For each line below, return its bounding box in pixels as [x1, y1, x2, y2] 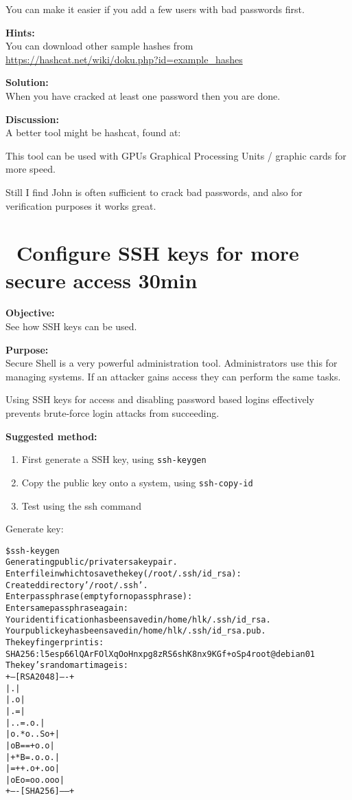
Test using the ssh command [21, 498, 141, 512]
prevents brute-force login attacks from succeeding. [5, 406, 220, 420]
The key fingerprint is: [5, 637, 104, 647]
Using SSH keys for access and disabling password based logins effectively [5, 392, 314, 407]
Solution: [5, 75, 49, 89]
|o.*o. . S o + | [5, 729, 60, 739]
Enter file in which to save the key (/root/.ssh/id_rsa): [5, 569, 242, 579]
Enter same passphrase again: [5, 603, 128, 613]
